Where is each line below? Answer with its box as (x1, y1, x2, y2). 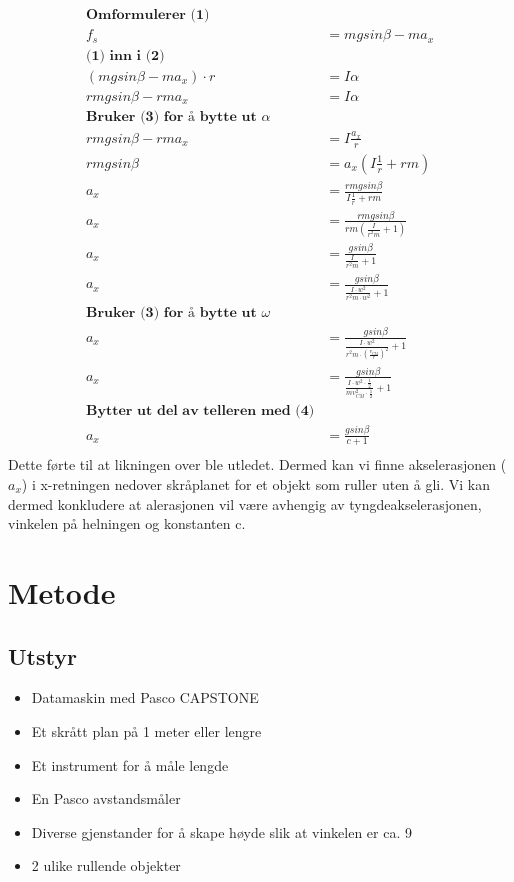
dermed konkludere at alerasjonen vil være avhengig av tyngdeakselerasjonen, (8, 493, 482, 514)
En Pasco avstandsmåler (31, 788, 181, 809)
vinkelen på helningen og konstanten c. (8, 513, 246, 534)
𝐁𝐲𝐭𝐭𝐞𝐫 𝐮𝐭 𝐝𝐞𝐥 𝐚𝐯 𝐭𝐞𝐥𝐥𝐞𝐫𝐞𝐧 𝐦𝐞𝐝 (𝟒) (85, 404, 315, 419)
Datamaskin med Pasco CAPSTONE (31, 687, 259, 708)
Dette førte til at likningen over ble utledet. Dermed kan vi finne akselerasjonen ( (8, 454, 507, 475)
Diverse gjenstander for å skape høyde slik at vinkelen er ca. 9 (31, 821, 412, 842)
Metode (8, 571, 116, 612)
